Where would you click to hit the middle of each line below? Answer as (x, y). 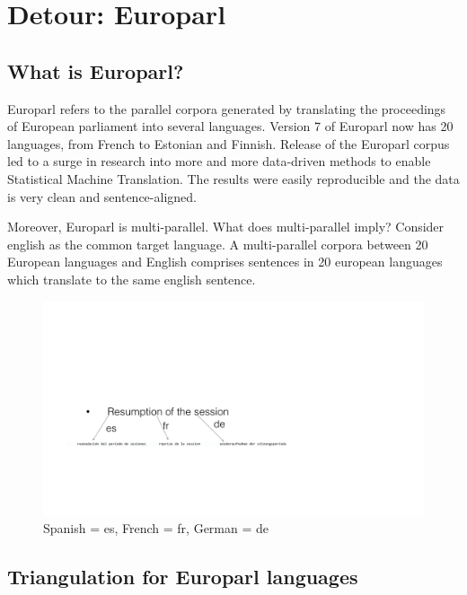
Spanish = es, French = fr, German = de (156, 527)
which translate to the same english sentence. (132, 279)
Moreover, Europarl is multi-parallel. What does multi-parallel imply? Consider (226, 227)
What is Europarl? (96, 70)
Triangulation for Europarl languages (183, 576)
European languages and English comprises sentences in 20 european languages (225, 262)
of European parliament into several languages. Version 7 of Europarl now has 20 (230, 126)
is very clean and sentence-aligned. (102, 196)
